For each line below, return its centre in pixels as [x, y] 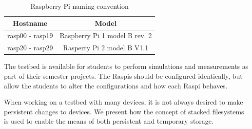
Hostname [30, 23]
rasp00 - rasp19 [30, 35]
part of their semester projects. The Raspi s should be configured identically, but [123, 75]
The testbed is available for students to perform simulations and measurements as [126, 66]
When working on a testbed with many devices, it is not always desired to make [124, 102]
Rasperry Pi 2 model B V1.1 [106, 48]
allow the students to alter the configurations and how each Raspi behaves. [116, 85]
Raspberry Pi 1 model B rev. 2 [106, 35]
